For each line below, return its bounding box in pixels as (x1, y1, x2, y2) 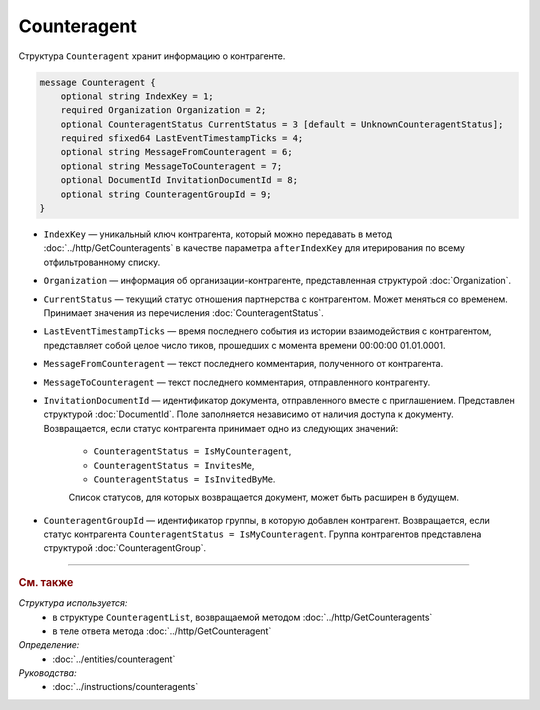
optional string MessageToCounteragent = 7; (60, 160, 283, 172)
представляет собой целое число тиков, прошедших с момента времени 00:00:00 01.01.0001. (43, 339, 446, 351)
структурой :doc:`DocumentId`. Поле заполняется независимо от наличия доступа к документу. (43, 408, 454, 420)
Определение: (18, 639, 80, 651)
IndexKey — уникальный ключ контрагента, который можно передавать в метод (43, 228, 393, 240)
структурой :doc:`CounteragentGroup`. (43, 542, 207, 554)
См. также (18, 575, 74, 589)
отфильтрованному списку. (43, 256, 161, 268)
